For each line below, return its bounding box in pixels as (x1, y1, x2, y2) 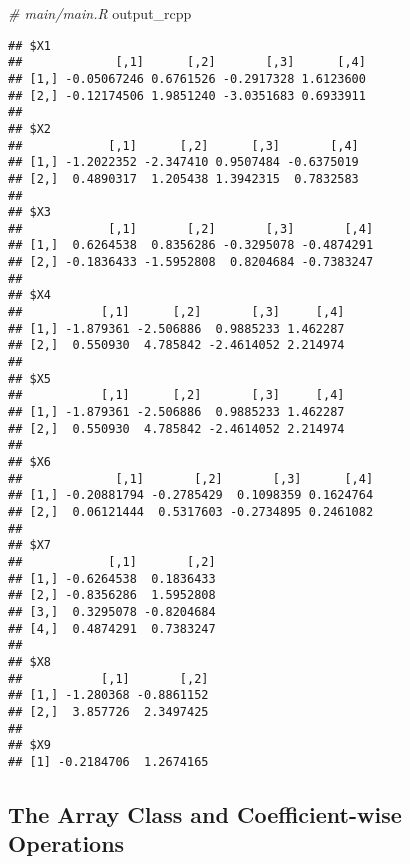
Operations (8, 828, 125, 859)
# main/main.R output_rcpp (8, 3, 192, 23)
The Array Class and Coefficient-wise (8, 798, 402, 829)
